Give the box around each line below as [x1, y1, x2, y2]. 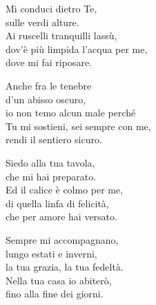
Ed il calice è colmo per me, [6, 182, 124, 197]
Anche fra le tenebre [6, 78, 92, 92]
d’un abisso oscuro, [6, 92, 86, 106]
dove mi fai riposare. [6, 55, 92, 70]
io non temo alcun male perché [6, 105, 136, 120]
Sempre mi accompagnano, [6, 232, 119, 246]
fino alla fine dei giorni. [6, 286, 104, 301]
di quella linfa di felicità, [6, 196, 109, 210]
